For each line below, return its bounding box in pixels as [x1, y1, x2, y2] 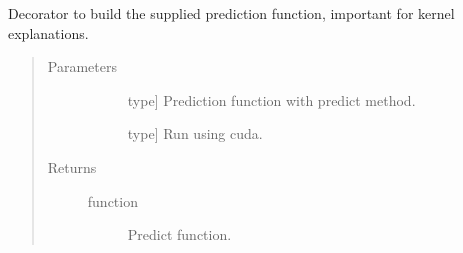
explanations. [8, 22, 89, 43]
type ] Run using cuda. [127, 123, 263, 144]
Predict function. [127, 224, 232, 245]
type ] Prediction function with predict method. [127, 89, 416, 110]
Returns [47, 156, 97, 177]
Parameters [47, 56, 117, 77]
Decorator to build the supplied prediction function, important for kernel [8, 3, 455, 23]
